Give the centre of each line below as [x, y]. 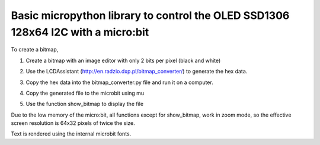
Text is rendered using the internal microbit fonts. [71, 134]
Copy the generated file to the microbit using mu [85, 93]
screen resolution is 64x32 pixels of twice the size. [73, 123]
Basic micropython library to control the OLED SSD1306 [150, 15]
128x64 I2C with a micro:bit [80, 32]
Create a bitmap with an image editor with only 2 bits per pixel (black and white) [123, 60]
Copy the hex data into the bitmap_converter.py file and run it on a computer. [119, 82]
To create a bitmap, [35, 50]
